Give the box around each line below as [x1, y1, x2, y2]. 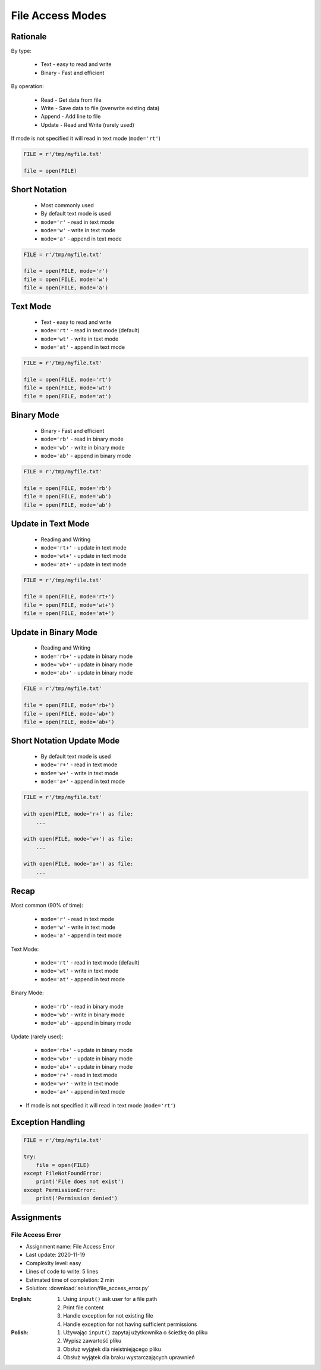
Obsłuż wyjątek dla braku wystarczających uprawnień [63, 1354, 196, 1361]
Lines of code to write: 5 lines [26, 1268, 99, 1275]
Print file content [63, 1304, 104, 1311]
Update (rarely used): [11, 1033, 64, 1040]
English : [11, 1296, 32, 1303]
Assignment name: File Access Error [26, 1243, 115, 1250]
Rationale [11, 32, 47, 42]
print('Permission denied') [36, 1195, 118, 1202]
